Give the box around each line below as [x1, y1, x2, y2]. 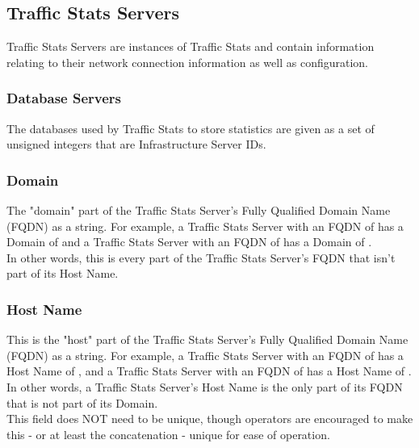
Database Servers [6, 88, 121, 108]
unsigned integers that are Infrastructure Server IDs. [6, 136, 266, 153]
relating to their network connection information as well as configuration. [6, 53, 368, 70]
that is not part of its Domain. [6, 394, 158, 411]
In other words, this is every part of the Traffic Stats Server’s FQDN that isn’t [6, 249, 396, 266]
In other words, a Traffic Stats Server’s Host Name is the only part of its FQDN [6, 378, 403, 395]
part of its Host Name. [6, 265, 119, 282]
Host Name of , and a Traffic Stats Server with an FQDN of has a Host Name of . [6, 362, 412, 379]
